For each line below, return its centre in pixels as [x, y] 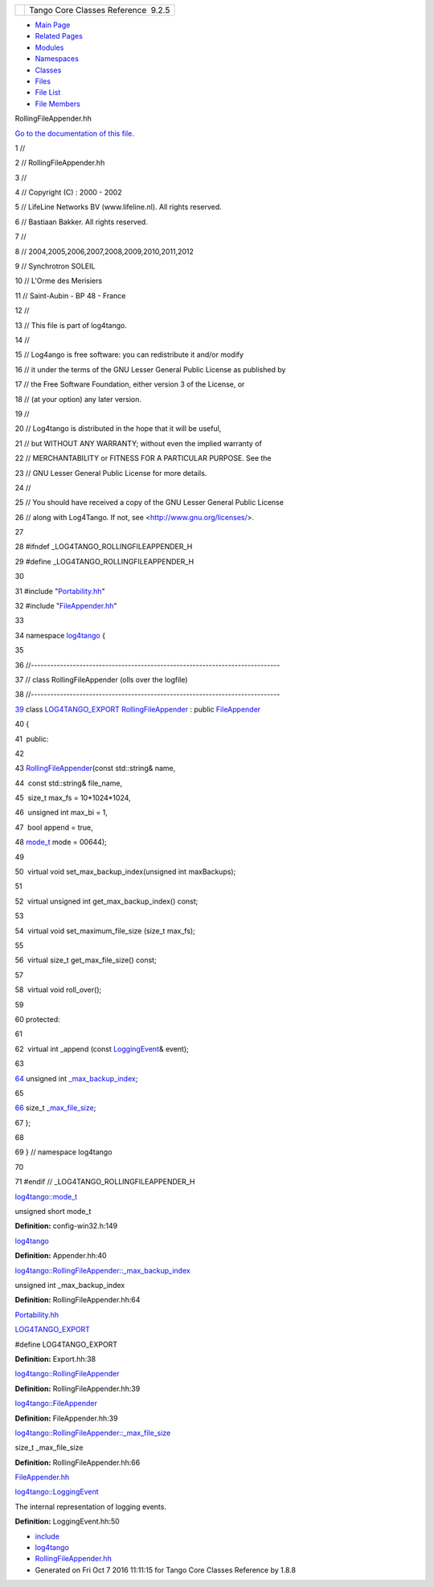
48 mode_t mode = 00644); [61, 842]
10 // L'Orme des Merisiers [59, 281]
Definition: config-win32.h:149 [66, 1226]
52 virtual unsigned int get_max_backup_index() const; [106, 901]
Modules [49, 47]
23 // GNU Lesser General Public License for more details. [111, 473]
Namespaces [57, 59]
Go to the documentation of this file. [74, 133]
